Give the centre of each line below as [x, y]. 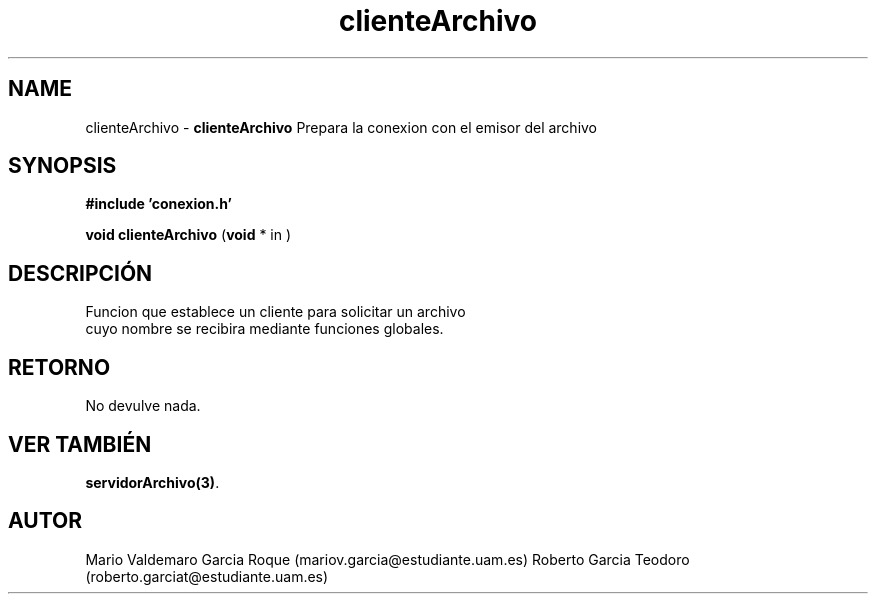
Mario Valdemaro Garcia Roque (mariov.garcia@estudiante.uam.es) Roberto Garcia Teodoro [387, 559]
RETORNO [59, 367]
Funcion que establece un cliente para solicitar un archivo [275, 312]
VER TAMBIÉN [80, 444]
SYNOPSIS [62, 166]
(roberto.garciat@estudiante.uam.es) [207, 576]
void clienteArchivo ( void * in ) [188, 235]
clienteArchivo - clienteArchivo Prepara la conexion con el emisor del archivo [341, 127]
